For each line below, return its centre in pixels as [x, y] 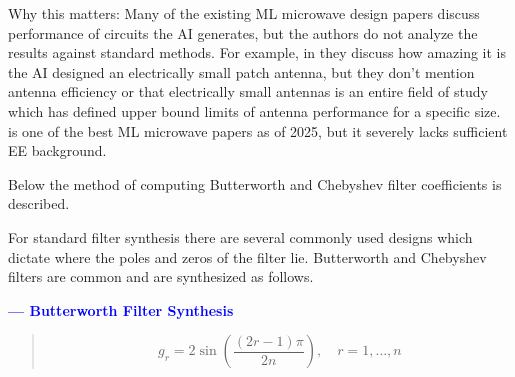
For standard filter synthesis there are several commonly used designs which [240, 236]
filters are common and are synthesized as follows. [161, 276]
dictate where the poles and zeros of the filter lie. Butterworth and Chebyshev [247, 256]
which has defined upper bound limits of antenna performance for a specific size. [254, 110]
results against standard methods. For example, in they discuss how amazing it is [257, 52]
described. [39, 203]
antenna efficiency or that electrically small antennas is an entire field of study [248, 91]
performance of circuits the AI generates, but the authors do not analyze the [243, 32]
